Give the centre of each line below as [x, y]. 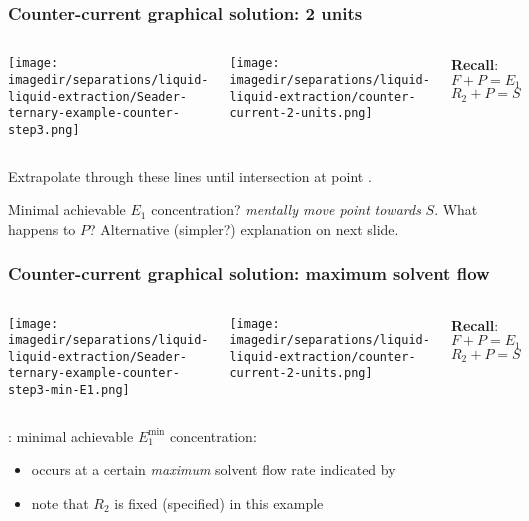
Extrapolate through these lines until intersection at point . [190, 175]
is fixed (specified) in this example [219, 502]
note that [60, 502]
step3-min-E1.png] [69, 390]
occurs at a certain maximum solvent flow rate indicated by [213, 469]
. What [456, 209]
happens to [42, 228]
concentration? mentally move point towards [286, 209]
